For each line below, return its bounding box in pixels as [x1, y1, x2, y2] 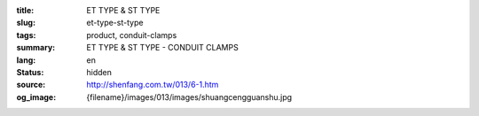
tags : [16, 29, 36, 40]
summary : [16, 43, 56, 53]
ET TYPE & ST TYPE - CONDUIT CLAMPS [86, 43, 239, 53]
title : [16, 5, 35, 15]
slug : [16, 18, 35, 28]
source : [16, 80, 46, 90]
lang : [16, 54, 36, 66]
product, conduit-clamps [86, 29, 177, 40]
